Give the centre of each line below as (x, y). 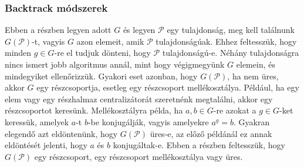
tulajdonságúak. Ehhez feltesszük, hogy (226, 41)
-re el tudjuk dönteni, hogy (102, 53)
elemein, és (256, 64)
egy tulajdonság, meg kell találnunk (231, 30)
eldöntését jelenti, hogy (46, 145)
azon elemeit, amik (110, 41)
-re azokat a (235, 110)
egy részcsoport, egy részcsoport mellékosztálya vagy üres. (139, 156)
